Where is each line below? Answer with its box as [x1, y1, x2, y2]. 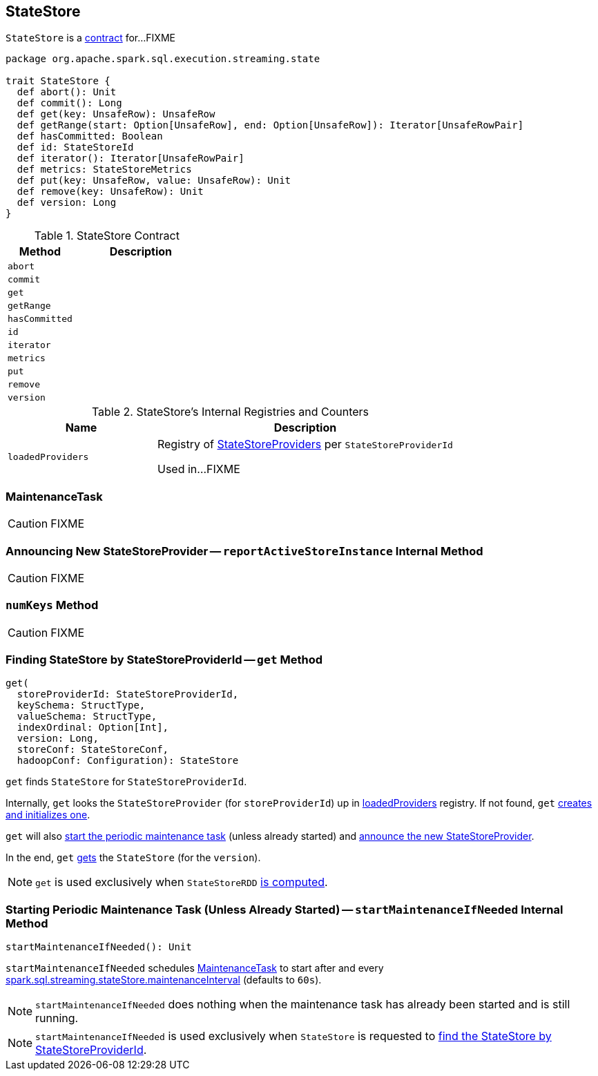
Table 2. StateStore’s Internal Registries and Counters [91, 405, 369, 419]
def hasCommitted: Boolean [17, 131, 163, 142]
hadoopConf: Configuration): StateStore [17, 755, 239, 767]
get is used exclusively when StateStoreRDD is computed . [35, 875, 328, 890]
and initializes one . [6, 809, 90, 821]
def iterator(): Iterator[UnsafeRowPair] [17, 153, 244, 164]
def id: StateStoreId [17, 142, 134, 153]
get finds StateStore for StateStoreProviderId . [6, 776, 247, 788]
